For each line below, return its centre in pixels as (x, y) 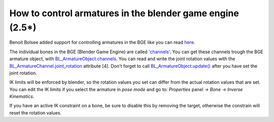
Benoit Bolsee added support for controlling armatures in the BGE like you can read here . (102, 43)
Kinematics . (22, 97)
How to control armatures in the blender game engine (124, 13)
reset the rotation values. (36, 113)
